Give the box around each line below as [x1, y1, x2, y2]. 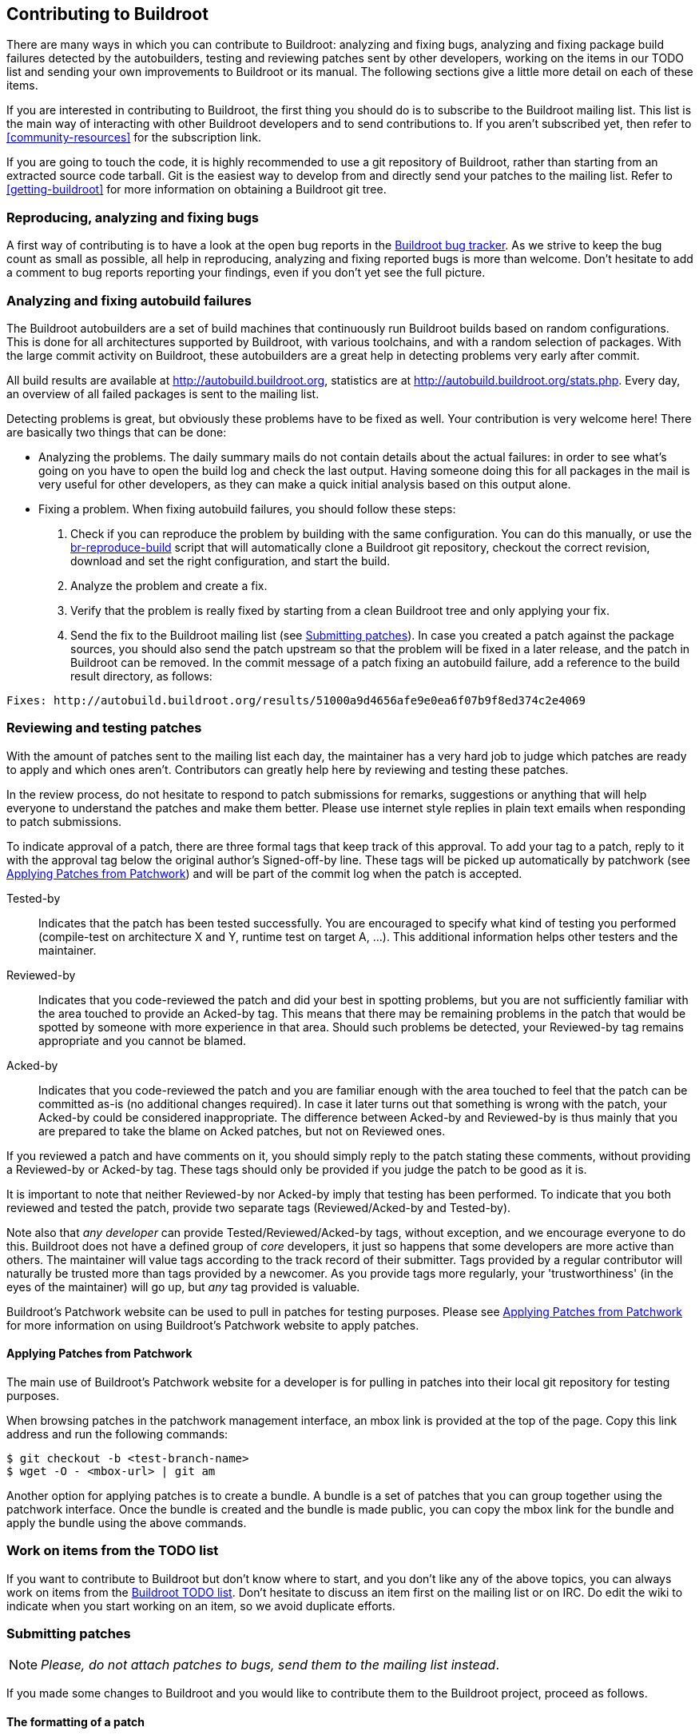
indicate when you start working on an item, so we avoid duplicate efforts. [6, 1598, 395, 1613]
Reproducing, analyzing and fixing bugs [6, 209, 259, 225]
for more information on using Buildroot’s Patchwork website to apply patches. [6, 1318, 419, 1332]
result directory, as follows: [70, 668, 212, 683]
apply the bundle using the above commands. [6, 1515, 247, 1530]
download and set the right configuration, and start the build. [70, 553, 391, 568]
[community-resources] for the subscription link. [6, 130, 261, 145]
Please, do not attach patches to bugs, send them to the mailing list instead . [41, 1657, 500, 1673]
